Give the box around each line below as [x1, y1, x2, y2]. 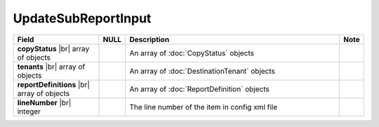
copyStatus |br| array [17, 44, 90, 53]
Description [129, 34, 170, 44]
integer [17, 106, 41, 116]
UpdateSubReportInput [13, 11, 152, 26]
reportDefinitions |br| [17, 79, 91, 89]
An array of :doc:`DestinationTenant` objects [129, 66, 276, 76]
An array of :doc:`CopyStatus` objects [129, 48, 255, 58]
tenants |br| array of [17, 62, 86, 72]
